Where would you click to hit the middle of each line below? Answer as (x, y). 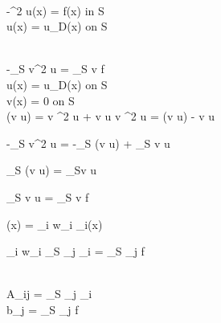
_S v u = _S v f (48, 196)
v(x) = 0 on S (41, 100)
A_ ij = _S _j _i (49, 294)
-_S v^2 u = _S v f (55, 69)
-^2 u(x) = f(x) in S (55, 10)
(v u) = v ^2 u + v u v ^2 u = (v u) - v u (110, 116)
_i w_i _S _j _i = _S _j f (76, 251)
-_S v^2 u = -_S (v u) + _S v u (88, 143)
